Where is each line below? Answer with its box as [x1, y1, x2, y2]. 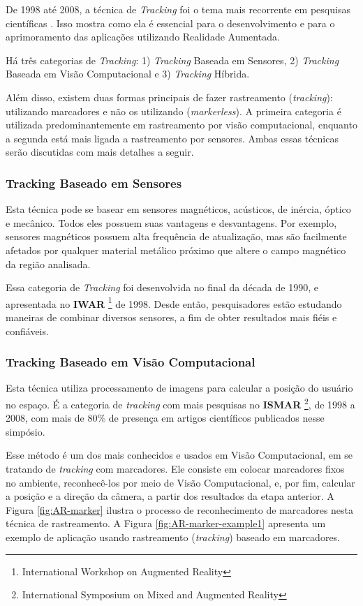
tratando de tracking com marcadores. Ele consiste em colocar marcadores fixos [6, 461, 345, 475]
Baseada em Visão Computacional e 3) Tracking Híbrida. [6, 66, 250, 81]
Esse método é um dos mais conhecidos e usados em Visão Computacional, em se [6, 448, 353, 462]
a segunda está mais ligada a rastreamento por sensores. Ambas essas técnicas [6, 131, 339, 145]
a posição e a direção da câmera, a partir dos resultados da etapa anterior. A [6, 489, 334, 503]
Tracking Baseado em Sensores [6, 174, 182, 191]
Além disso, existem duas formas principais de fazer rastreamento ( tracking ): [6, 89, 333, 104]
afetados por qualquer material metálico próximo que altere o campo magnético [6, 242, 346, 257]
